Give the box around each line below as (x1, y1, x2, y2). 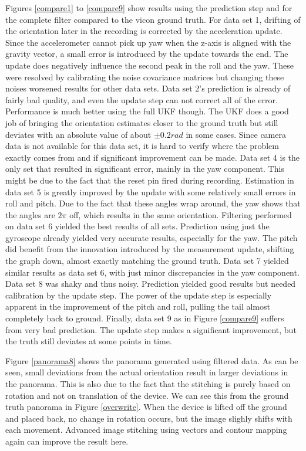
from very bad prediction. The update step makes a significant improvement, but (5, 323, 297, 335)
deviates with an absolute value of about (5, 128, 152, 140)
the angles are (5, 208, 55, 221)
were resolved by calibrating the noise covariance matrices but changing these (5, 70, 284, 83)
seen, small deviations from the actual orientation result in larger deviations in (5, 366, 288, 378)
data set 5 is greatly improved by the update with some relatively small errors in (5, 185, 296, 198)
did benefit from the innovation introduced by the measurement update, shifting (5, 243, 294, 255)
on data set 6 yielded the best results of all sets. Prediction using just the (5, 220, 270, 232)
